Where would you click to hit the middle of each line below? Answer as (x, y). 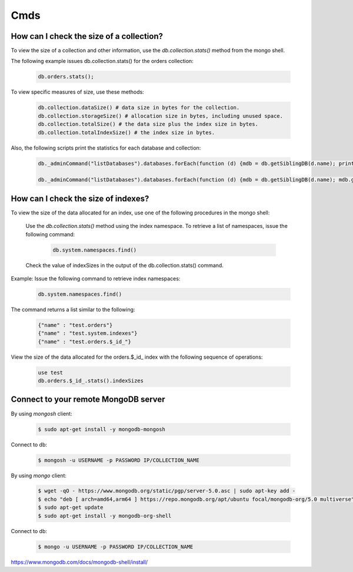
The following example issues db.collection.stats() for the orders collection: (102, 61)
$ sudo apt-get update (71, 507)
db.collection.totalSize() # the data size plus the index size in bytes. (148, 124)
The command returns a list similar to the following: (73, 309)
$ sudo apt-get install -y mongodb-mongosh (102, 429)
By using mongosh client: (42, 414)
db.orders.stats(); (66, 77)
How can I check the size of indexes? (80, 198)
